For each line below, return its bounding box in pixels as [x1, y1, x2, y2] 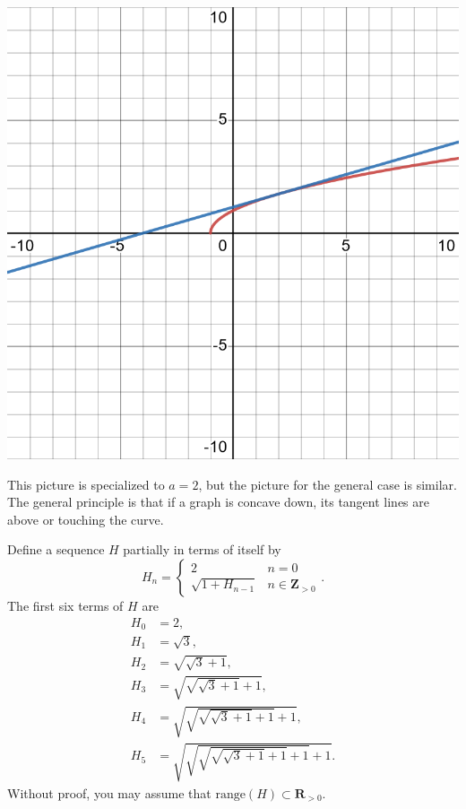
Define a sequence [7, 540, 105, 559]
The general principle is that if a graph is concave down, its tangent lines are [7, 492, 430, 511]
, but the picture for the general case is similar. [198, 474, 457, 493]
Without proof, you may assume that [7, 783, 211, 802]
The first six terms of [7, 596, 124, 614]
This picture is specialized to [7, 474, 165, 493]
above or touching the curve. [7, 509, 164, 528]
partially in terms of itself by [123, 540, 281, 559]
